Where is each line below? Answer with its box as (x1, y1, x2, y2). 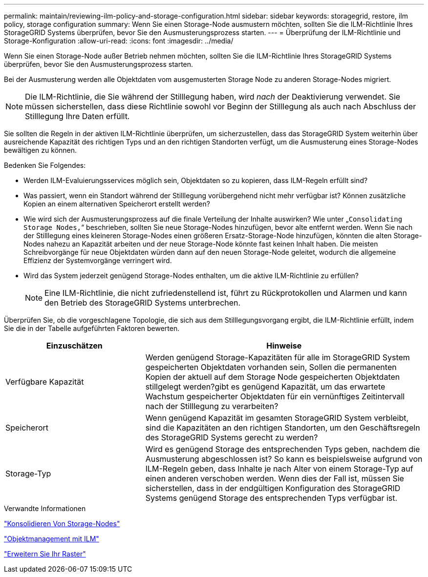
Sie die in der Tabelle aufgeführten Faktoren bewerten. (4, 324, 180, 332)
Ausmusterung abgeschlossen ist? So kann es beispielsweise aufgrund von (145, 454, 423, 464)
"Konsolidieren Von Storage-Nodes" (4, 519, 120, 528)
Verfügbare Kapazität (5, 377, 84, 387)
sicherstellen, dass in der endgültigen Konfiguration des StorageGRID (145, 483, 401, 493)
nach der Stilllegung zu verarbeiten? (145, 401, 278, 411)
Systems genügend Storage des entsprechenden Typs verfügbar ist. (145, 493, 398, 503)
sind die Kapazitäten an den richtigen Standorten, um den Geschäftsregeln (145, 423, 420, 433)
